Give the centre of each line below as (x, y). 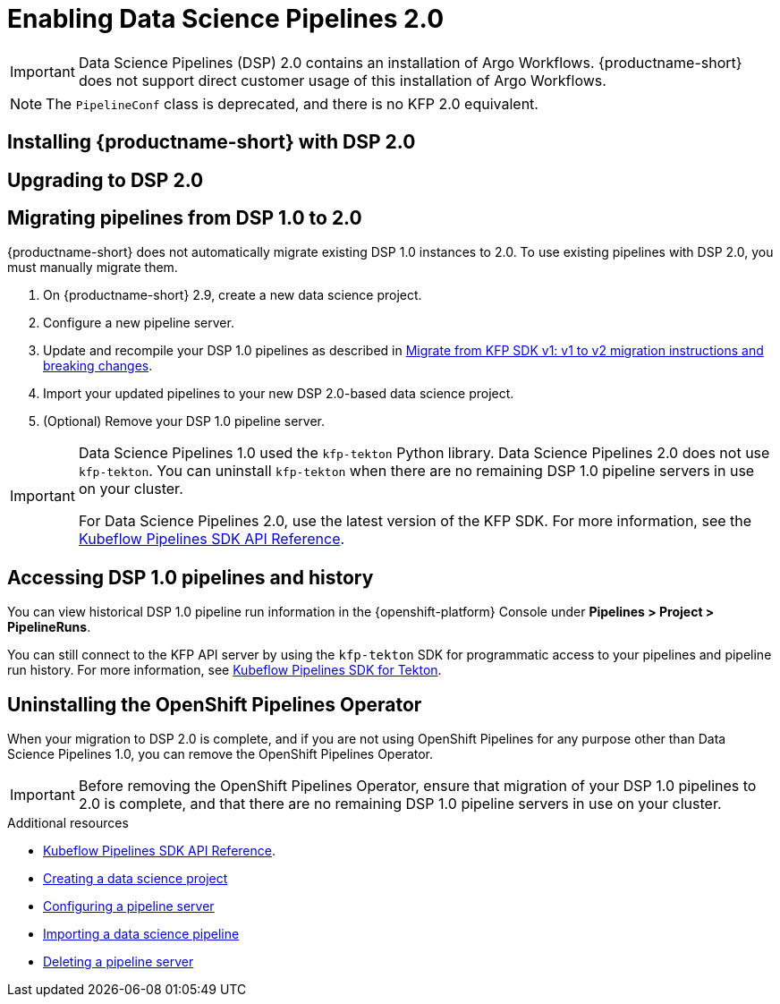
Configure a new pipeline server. (139, 323)
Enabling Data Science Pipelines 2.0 (226, 19)
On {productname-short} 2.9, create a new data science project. (233, 295)
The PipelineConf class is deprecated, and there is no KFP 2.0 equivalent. (292, 103)
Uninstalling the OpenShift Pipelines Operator (215, 704)
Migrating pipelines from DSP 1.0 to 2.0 (185, 218)
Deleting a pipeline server (119, 962)
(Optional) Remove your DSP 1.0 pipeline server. (184, 421)
